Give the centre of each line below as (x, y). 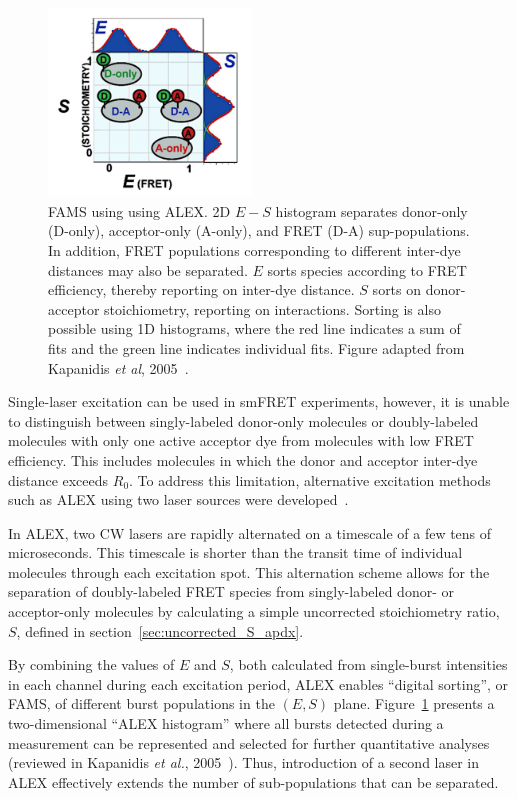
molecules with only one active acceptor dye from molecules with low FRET (241, 440)
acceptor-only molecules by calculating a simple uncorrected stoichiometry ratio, (254, 611)
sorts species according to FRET (367, 269)
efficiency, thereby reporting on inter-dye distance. (201, 289)
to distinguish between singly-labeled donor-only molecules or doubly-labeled (243, 420)
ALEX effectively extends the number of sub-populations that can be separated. (253, 781)
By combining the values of (91, 664)
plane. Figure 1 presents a (414, 703)
